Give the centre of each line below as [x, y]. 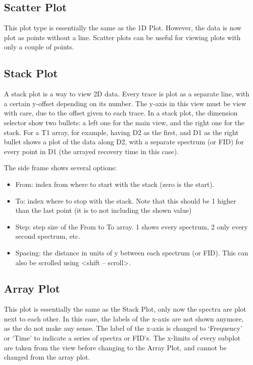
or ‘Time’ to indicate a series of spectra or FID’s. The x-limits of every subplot [122, 338]
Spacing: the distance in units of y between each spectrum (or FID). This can [132, 252]
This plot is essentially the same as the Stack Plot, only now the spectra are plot [125, 309]
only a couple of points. [39, 47]
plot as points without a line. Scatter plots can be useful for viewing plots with [122, 37]
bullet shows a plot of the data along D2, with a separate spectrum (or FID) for [124, 142]
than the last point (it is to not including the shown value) [103, 210]
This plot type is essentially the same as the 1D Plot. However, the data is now [123, 28]
